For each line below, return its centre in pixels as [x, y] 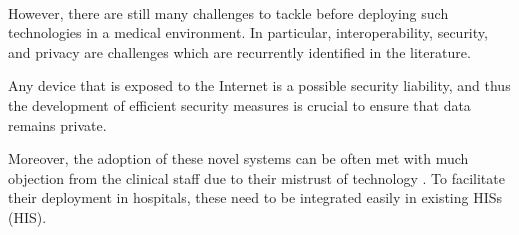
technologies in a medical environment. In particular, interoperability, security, [248, 32]
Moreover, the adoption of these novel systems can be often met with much [238, 158]
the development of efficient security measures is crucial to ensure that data [239, 104]
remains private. [57, 124]
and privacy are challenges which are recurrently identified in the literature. [239, 51]
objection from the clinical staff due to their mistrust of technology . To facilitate [256, 177]
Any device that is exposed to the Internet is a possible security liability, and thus [259, 85]
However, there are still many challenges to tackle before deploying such [228, 12]
